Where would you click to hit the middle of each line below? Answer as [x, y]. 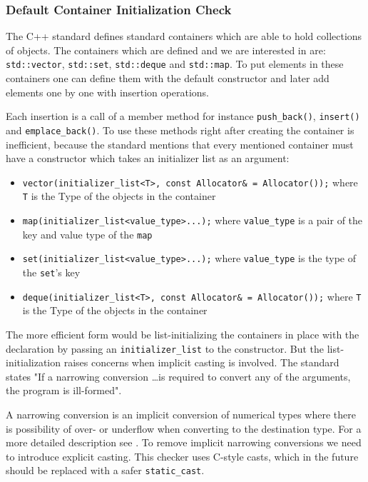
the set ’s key [51, 272]
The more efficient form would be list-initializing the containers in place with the [183, 334]
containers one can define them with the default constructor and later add [168, 78]
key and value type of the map [87, 234]
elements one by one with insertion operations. [107, 92]
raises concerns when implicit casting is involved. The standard [201, 362]
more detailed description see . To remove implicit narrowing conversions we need [184, 442]
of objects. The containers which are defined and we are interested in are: [166, 50]
